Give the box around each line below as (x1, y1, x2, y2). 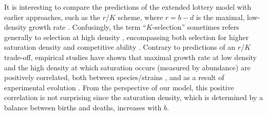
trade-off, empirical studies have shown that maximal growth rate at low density (4, 51, 257, 62)
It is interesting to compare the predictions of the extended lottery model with (4, 2, 252, 12)
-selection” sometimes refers (152, 22, 239, 32)
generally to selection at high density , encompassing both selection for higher (4, 31, 249, 42)
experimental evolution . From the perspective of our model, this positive (4, 82, 234, 92)
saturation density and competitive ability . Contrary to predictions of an (4, 42, 236, 52)
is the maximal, (196, 11, 245, 22)
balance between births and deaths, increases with (4, 102, 162, 112)
